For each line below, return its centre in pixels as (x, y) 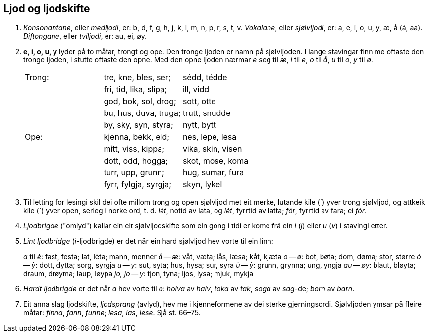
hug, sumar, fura (213, 173)
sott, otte (199, 101)
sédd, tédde (205, 78)
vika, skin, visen (212, 149)
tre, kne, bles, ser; (137, 78)
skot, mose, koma (215, 161)
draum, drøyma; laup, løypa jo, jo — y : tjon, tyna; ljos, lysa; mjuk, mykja (138, 274)
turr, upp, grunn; (134, 173)
